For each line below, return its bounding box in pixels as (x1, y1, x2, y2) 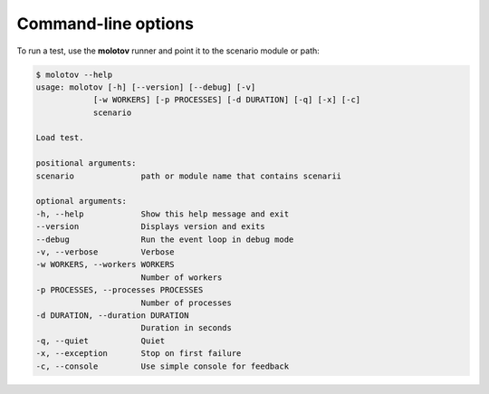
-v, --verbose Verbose (35, 247, 176, 257)
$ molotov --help (35, 69, 113, 80)
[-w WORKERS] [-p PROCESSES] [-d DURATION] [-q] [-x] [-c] (92, 95, 361, 105)
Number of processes (140, 297, 233, 308)
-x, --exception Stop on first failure (35, 349, 242, 359)
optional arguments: (35, 196, 127, 207)
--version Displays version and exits (35, 222, 266, 232)
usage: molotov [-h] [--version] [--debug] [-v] (35, 82, 256, 92)
